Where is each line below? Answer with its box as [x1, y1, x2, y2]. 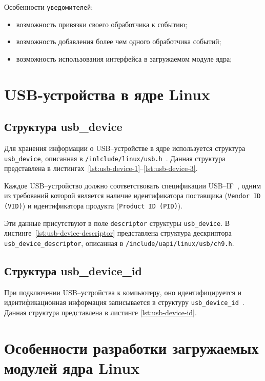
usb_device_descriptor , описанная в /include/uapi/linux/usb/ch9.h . [4, 238, 234, 249]
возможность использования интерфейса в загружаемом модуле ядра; [16, 53, 232, 64]
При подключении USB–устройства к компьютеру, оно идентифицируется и [4, 287, 241, 297]
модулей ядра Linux [4, 357, 140, 378]
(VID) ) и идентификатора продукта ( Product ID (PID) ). [4, 200, 183, 211]
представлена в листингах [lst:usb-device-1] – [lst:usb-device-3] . [4, 163, 198, 174]
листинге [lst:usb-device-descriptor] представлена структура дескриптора [4, 227, 232, 238]
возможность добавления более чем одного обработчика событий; [16, 36, 221, 47]
